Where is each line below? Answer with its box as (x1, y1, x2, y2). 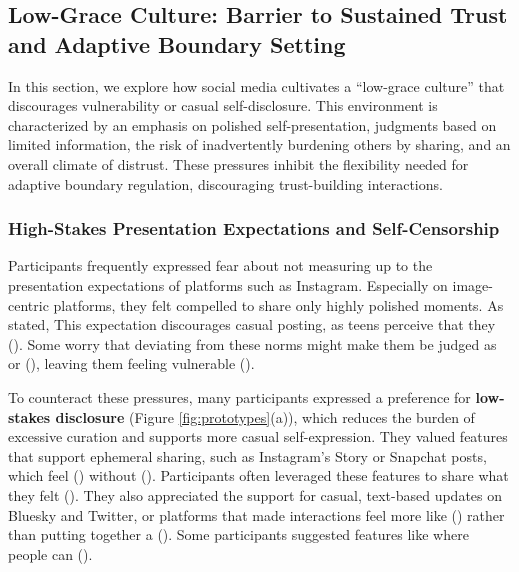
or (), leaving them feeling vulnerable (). (8, 353, 255, 374)
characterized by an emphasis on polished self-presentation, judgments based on (8, 114, 497, 135)
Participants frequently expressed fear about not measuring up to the (8, 255, 433, 276)
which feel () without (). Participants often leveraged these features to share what (8, 465, 509, 486)
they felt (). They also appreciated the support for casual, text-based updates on (8, 484, 503, 505)
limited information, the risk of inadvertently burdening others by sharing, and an (8, 134, 511, 155)
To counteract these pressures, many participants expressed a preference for (8, 386, 471, 407)
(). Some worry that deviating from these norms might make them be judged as (8, 333, 497, 354)
